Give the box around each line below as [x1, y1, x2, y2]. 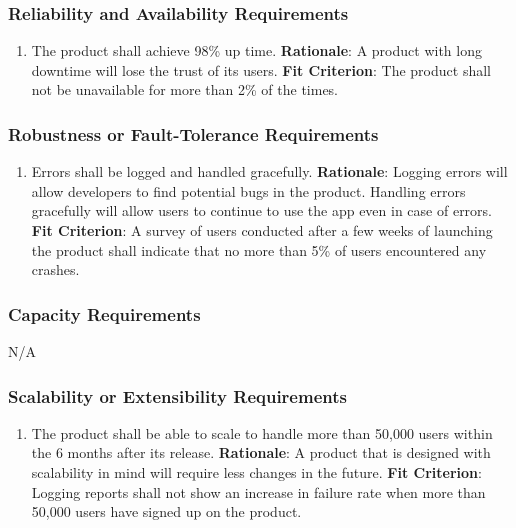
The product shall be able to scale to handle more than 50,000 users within [31, 422, 493, 443]
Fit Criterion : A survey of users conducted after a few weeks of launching [31, 220, 493, 240]
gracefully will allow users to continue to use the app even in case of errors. [31, 200, 493, 221]
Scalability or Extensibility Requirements [8, 383, 347, 408]
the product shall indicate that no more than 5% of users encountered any [31, 239, 487, 260]
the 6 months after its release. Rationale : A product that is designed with [31, 442, 491, 463]
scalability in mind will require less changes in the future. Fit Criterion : [31, 462, 482, 482]
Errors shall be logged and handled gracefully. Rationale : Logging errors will [31, 161, 508, 182]
